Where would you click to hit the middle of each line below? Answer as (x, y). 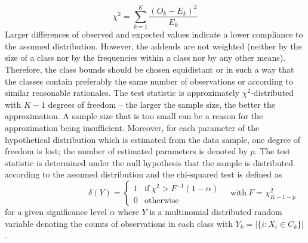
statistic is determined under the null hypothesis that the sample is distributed (149, 162)
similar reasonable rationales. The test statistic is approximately (122, 93)
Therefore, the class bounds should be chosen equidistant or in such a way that (150, 69)
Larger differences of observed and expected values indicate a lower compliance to (154, 34)
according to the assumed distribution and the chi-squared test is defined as (144, 174)
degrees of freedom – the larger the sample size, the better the (161, 104)
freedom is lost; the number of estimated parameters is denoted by (126, 151)
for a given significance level (56, 212)
